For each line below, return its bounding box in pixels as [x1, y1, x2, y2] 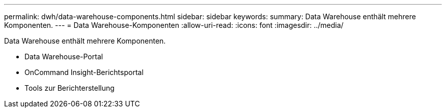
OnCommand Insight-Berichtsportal [24, 68, 144, 77]
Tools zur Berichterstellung [24, 84, 115, 92]
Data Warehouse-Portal [24, 52, 103, 61]
